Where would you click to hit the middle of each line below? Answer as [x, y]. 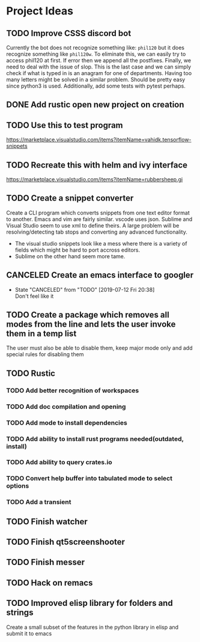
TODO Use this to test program [65, 125]
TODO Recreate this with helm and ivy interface [97, 165]
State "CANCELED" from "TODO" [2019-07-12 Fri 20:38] [85, 289]
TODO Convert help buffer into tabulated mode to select [89, 479]
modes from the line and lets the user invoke [91, 325]
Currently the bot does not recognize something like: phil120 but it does [95, 47]
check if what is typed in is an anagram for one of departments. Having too [99, 73]
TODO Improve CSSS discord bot [69, 33]
